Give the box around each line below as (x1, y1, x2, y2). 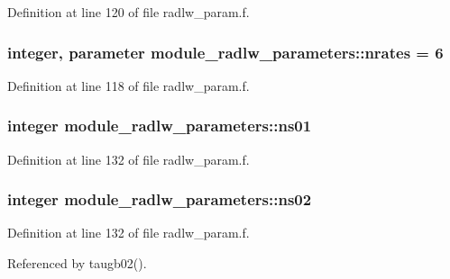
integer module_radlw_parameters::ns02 (7, 188, 312, 211)
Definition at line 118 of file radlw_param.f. (7, 76, 250, 94)
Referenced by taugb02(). (7, 254, 147, 273)
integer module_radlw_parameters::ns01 (7, 114, 312, 137)
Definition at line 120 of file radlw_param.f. (7, 3, 250, 21)
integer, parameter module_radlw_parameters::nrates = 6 (7, 40, 444, 63)
